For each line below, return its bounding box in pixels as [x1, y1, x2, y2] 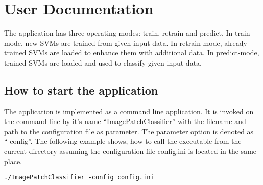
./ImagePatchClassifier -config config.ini [4, 174, 154, 181]
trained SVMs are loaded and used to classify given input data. [4, 57, 202, 68]
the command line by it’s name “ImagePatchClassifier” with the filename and [4, 116, 246, 127]
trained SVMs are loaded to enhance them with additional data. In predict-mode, [4, 47, 259, 58]
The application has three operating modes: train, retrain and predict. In [4, 27, 233, 38]
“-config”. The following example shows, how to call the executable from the [4, 136, 242, 146]
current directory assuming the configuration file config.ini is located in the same [4, 146, 257, 157]
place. [4, 156, 22, 166]
